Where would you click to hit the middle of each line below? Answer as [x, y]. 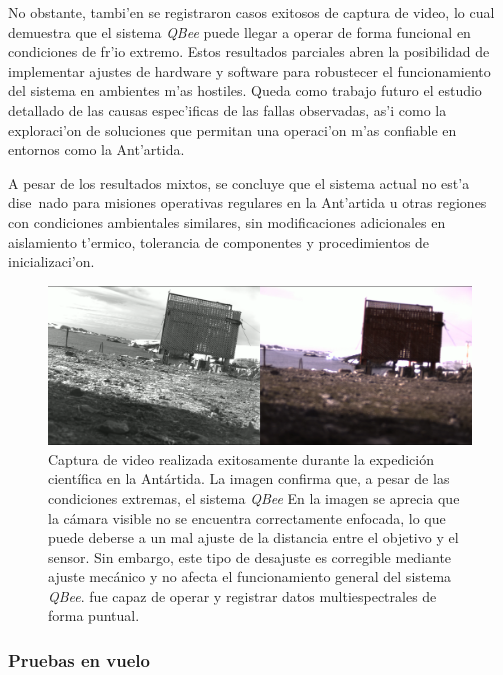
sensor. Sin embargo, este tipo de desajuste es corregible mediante [250, 556]
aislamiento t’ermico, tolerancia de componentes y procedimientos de [219, 241]
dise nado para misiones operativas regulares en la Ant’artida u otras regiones [247, 202]
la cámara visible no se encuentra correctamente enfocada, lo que [247, 517]
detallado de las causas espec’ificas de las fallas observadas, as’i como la [227, 109]
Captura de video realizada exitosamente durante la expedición [241, 458]
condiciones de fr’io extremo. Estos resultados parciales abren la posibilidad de [249, 51]
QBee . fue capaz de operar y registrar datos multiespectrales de [242, 595]
